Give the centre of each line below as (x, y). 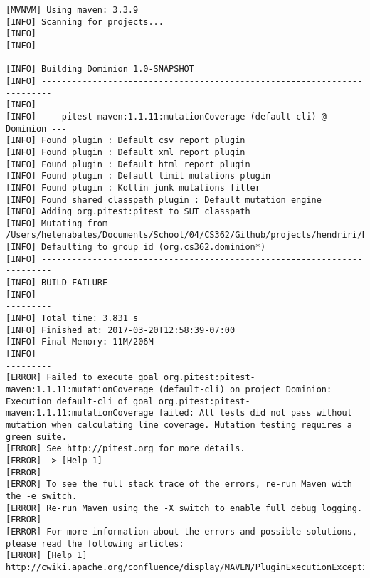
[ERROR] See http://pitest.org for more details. (126, 449)
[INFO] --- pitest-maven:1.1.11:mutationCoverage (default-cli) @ (166, 116)
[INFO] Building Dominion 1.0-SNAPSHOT (100, 69)
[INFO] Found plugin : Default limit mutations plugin (138, 176)
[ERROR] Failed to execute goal (82, 378)
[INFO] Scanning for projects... (85, 22)
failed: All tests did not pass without (255, 413)
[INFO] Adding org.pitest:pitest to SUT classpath (128, 212)
